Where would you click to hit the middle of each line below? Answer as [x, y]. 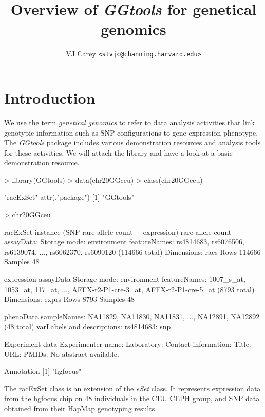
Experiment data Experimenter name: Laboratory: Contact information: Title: [128, 344]
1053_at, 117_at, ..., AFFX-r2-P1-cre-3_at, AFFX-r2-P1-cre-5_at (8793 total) [129, 289]
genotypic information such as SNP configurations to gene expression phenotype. [131, 132]
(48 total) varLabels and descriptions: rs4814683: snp [88, 326]
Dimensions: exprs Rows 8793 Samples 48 [69, 299]
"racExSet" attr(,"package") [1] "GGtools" [69, 197]
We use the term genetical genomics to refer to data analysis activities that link [129, 122]
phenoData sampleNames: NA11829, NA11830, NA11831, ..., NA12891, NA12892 [132, 316]
